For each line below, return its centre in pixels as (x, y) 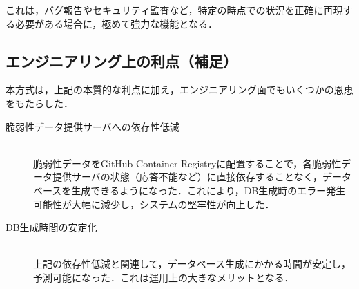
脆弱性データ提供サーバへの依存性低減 (93, 126)
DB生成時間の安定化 (51, 227)
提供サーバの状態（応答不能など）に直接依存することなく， (187, 177)
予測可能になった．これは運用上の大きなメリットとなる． (164, 277)
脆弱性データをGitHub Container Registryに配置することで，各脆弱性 (187, 163)
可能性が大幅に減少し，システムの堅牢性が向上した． (154, 204)
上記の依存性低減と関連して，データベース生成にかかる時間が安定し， (192, 264)
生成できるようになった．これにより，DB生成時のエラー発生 (208, 190)
